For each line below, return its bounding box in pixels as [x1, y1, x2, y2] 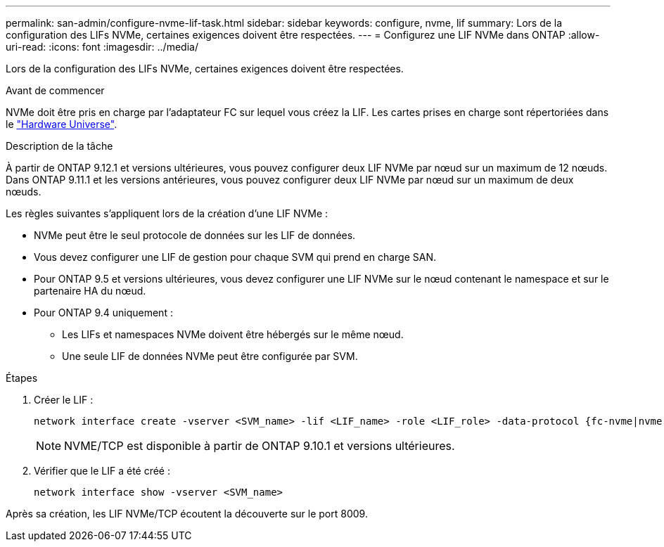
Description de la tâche [6, 140, 113, 152]
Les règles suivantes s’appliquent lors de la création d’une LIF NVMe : [6, 207, 328, 219]
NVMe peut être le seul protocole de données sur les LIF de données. [34, 229, 356, 241]
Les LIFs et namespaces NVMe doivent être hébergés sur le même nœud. [62, 328, 404, 340]
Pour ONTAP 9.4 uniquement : [34, 307, 173, 318]
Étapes [6, 372, 38, 384]
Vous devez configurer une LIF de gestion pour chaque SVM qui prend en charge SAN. [34, 251, 437, 263]
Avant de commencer [6, 84, 105, 96]
